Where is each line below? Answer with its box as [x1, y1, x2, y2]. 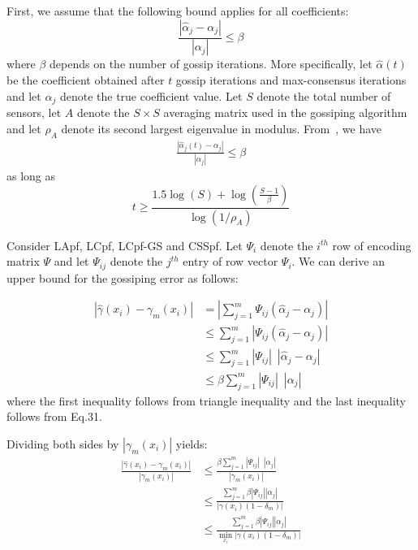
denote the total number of [256, 87, 391, 104]
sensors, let [6, 104, 62, 121]
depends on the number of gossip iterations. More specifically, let [50, 55, 373, 72]
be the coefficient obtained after [6, 71, 165, 89]
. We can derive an [291, 253, 385, 270]
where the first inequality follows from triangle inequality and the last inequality [6, 392, 406, 409]
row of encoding [332, 236, 412, 253]
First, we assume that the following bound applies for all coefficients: [6, 2, 349, 19]
